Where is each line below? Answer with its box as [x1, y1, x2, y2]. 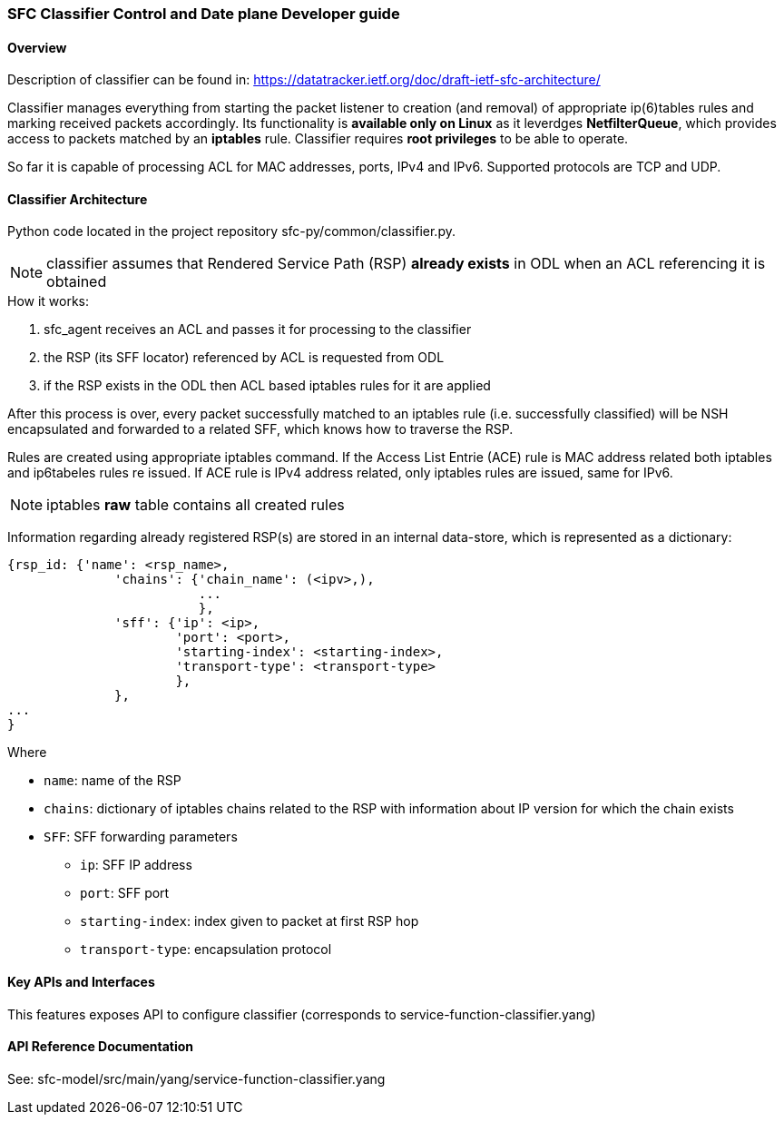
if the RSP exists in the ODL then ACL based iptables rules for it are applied [44, 378, 491, 394]
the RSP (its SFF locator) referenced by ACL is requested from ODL [44, 349, 445, 366]
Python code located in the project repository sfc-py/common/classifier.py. [7, 223, 456, 240]
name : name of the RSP [44, 773, 181, 789]
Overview [7, 39, 67, 55]
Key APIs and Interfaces [7, 974, 155, 990]
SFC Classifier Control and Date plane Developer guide [7, 5, 400, 23]
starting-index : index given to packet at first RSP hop [80, 913, 419, 930]
